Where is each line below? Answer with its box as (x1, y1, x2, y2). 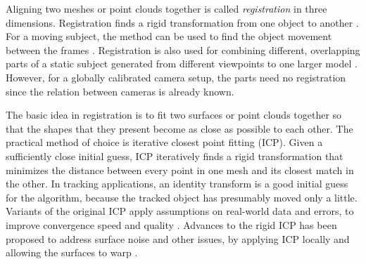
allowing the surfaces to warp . (6, 245, 138, 260)
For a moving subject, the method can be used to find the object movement (6, 29, 332, 44)
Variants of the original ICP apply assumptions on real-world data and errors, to (6, 204, 354, 218)
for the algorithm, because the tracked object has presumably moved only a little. (6, 190, 358, 204)
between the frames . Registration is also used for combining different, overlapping (6, 42, 360, 57)
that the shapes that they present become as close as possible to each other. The (6, 121, 353, 136)
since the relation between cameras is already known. (6, 84, 234, 98)
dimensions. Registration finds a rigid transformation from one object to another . (6, 15, 359, 29)
